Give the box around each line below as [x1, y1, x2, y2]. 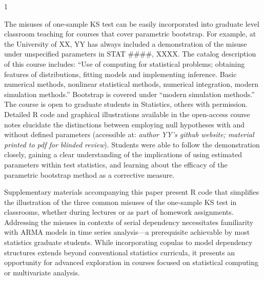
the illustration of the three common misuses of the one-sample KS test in [4, 196, 237, 207]
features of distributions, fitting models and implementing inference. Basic [4, 68, 237, 79]
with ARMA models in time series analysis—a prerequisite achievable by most [4, 227, 250, 237]
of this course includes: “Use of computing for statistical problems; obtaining [4, 58, 245, 69]
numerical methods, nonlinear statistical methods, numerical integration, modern [4, 79, 258, 89]
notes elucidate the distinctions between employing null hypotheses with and [4, 119, 245, 129]
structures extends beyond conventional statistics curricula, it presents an [4, 247, 235, 257]
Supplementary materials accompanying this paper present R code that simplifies [4, 186, 259, 197]
